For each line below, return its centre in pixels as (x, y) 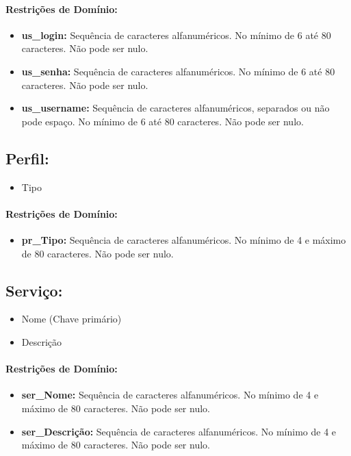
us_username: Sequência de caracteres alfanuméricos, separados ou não (175, 108)
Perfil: (27, 158)
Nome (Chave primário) (71, 319)
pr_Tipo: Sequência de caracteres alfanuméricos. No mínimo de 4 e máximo (184, 239)
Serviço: (34, 290)
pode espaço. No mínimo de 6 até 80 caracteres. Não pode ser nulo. (162, 121)
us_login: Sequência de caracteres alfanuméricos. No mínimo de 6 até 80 (176, 35)
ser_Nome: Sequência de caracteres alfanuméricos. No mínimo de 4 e (170, 395)
